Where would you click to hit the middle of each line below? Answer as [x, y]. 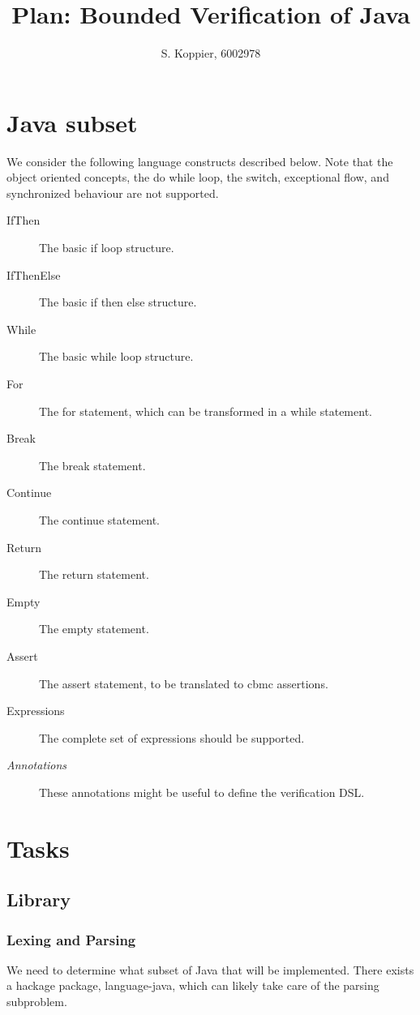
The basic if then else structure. [118, 302]
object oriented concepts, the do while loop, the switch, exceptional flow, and [198, 177]
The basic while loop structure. [116, 356]
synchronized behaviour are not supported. [113, 193]
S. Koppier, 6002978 [211, 53]
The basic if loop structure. [107, 248]
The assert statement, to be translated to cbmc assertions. [184, 683]
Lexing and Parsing [71, 939]
